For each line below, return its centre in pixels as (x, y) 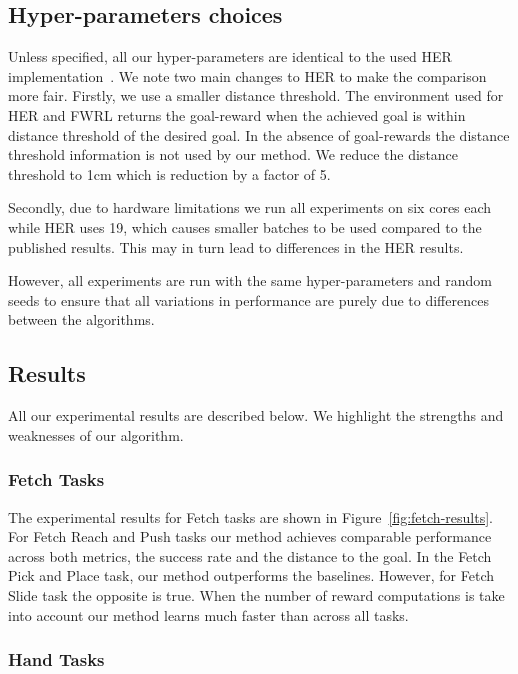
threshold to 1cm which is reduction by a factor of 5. (169, 173)
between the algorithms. (81, 319)
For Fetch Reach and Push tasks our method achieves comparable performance (250, 536)
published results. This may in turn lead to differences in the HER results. (236, 246)
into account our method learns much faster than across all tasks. (208, 614)
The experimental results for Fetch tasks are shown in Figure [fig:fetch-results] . (250, 516)
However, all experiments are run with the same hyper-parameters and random (250, 280)
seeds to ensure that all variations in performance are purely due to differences (248, 299)
